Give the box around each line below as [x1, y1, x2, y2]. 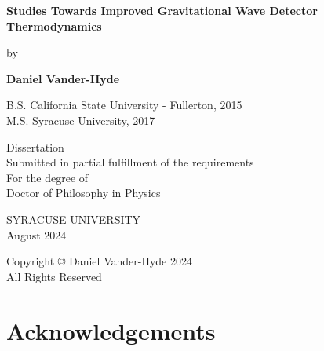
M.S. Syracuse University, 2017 [6, 112, 155, 128]
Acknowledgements [6, 314, 216, 346]
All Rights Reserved [6, 268, 102, 284]
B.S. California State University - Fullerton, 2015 [6, 97, 242, 113]
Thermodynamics [6, 17, 102, 34]
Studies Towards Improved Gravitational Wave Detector [6, 2, 318, 18]
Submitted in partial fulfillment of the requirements [6, 154, 254, 170]
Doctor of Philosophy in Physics [6, 185, 161, 201]
